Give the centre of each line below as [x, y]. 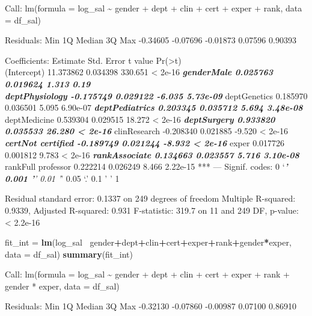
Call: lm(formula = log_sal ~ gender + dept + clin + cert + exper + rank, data [154, 8]
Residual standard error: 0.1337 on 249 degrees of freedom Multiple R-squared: [150, 198]
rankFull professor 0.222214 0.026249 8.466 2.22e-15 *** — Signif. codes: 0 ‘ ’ [146, 166]
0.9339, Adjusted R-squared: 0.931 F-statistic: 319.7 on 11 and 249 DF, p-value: [152, 210]
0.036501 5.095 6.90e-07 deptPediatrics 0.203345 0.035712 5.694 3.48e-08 [154, 107]
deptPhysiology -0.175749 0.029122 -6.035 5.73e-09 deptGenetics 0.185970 [156, 95]
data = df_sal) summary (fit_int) [69, 254]
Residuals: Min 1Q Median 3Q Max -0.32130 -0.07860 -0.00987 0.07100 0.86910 [151, 306]
